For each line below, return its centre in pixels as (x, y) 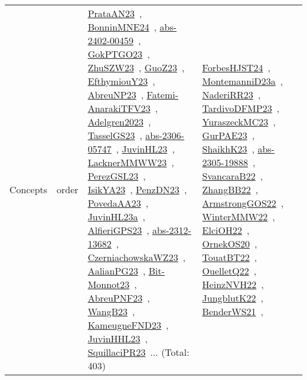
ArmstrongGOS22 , (243, 203)
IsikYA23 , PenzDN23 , (137, 189)
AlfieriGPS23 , (118, 230)
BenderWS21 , (233, 311)
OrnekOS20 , (230, 244)
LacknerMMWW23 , (131, 162)
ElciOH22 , (226, 230)
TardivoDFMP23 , (241, 108)
